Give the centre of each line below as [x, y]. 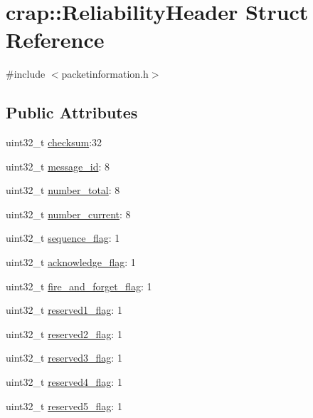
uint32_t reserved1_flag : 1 [64, 310]
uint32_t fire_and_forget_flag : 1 [79, 286]
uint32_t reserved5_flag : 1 [64, 406]
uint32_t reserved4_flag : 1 [64, 382]
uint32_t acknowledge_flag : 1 [71, 262]
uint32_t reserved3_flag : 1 [64, 358]
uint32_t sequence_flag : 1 [63, 238]
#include [26, 74]
